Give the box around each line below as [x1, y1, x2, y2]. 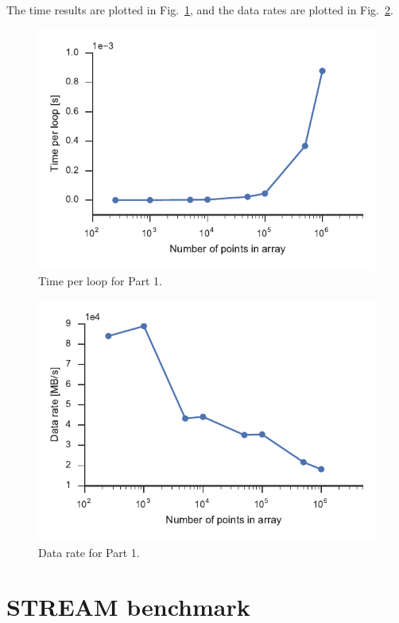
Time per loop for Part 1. [38, 273, 162, 289]
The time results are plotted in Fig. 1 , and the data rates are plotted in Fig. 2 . [6, 2, 393, 17]
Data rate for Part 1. [38, 544, 140, 560]
